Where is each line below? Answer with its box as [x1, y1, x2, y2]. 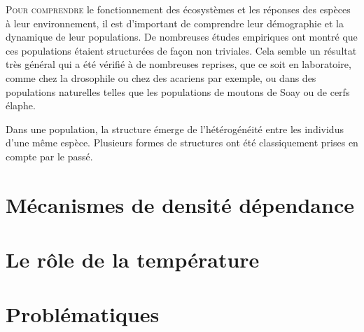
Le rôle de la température [6, 245, 260, 274]
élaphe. [6, 98, 36, 113]
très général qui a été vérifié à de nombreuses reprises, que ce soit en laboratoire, [6, 57, 351, 71]
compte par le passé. [6, 148, 93, 163]
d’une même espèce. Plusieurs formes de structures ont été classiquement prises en [6, 135, 358, 150]
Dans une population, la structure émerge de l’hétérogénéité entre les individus [6, 121, 344, 136]
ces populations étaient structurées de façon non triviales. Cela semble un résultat [6, 43, 357, 57]
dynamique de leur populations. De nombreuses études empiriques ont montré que [6, 29, 358, 44]
